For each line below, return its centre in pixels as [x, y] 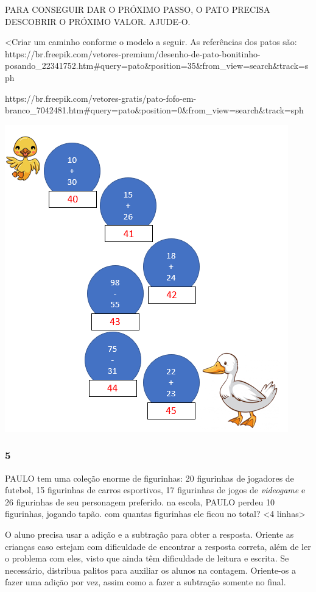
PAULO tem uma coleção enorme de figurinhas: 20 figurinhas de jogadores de [149, 478]
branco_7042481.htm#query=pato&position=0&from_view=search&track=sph [154, 110]
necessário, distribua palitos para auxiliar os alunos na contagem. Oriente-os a [150, 570]
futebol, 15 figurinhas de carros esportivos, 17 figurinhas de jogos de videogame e [155, 490]
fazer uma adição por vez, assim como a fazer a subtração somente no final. [146, 582]
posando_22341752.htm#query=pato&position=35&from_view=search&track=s [157, 66]
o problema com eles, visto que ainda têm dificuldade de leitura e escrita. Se [147, 558]
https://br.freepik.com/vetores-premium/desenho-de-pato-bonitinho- [133, 53]
